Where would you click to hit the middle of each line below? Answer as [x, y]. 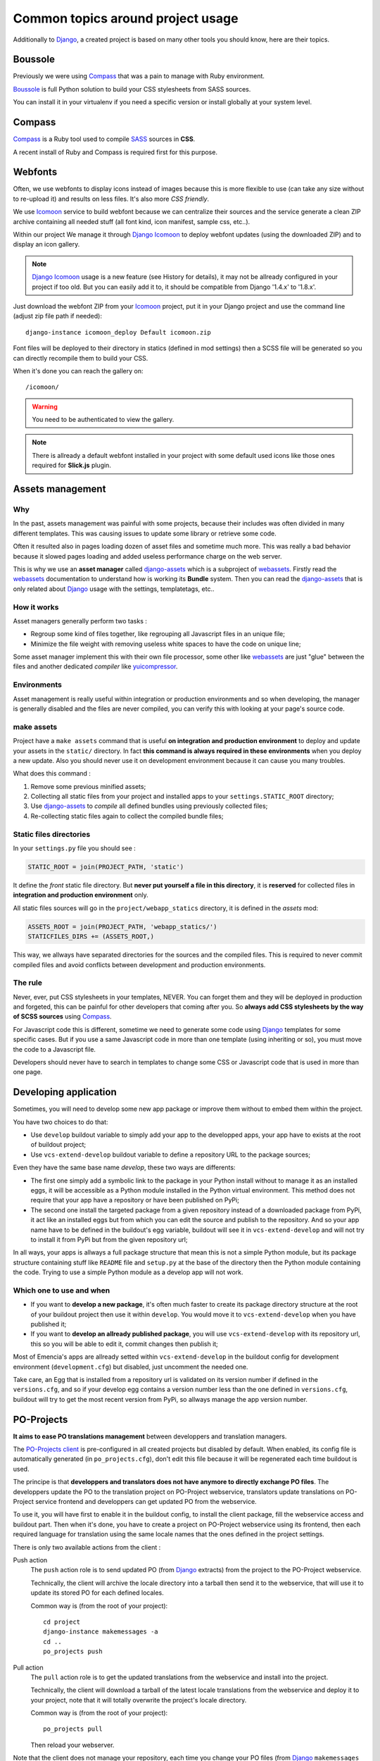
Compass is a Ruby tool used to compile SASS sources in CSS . [104, 139]
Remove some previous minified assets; [88, 786]
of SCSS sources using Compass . [62, 1016]
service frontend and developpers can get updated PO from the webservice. [146, 1502]
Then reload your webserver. [72, 1745]
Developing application [65, 1092]
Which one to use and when [62, 1290]
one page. [28, 1072]
